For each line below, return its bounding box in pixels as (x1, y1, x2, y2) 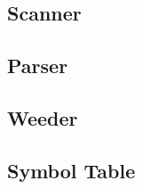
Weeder (7, 103, 78, 131)
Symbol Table (7, 156, 136, 184)
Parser (7, 52, 68, 79)
